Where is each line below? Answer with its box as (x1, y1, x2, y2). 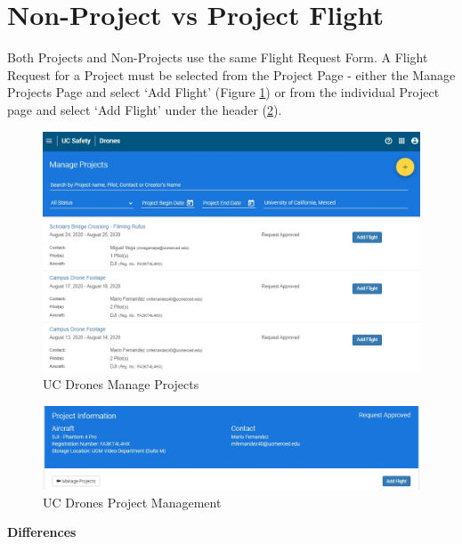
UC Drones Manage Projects (43, 375, 199, 394)
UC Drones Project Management (43, 492, 222, 511)
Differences (7, 523, 77, 541)
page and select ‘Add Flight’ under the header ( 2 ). (7, 100, 282, 118)
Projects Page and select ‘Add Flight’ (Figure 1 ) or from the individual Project (7, 83, 440, 101)
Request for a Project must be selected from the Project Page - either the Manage (7, 65, 456, 84)
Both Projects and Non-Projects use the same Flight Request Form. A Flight (7, 48, 428, 67)
